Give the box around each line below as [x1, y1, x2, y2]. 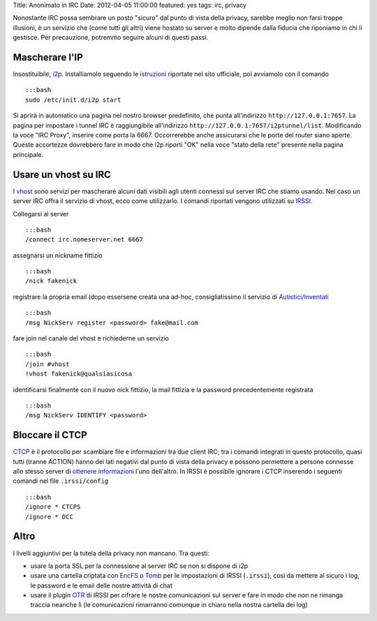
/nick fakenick [25, 277, 77, 285]
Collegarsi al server [13, 209, 69, 218]
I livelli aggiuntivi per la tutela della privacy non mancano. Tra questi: [13, 548, 209, 558]
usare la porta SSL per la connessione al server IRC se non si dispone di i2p [30, 562, 249, 570]
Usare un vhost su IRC [13, 168, 112, 181]
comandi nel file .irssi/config [13, 477, 109, 485]
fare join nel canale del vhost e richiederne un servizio [13, 334, 169, 343]
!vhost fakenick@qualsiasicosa [25, 370, 133, 378]
